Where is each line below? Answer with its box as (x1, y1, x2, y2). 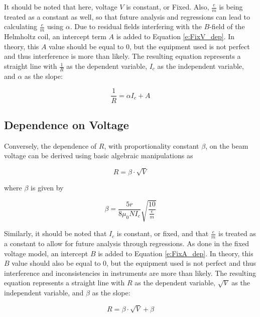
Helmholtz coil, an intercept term (4, 31, 106, 42)
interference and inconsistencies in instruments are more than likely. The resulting (4, 267, 256, 278)
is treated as (218, 228, 256, 239)
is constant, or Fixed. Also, (126, 2, 209, 12)
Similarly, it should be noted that (4, 228, 107, 239)
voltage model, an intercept (4, 248, 88, 258)
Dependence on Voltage (4, 117, 129, 132)
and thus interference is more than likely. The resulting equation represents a (4, 51, 241, 61)
